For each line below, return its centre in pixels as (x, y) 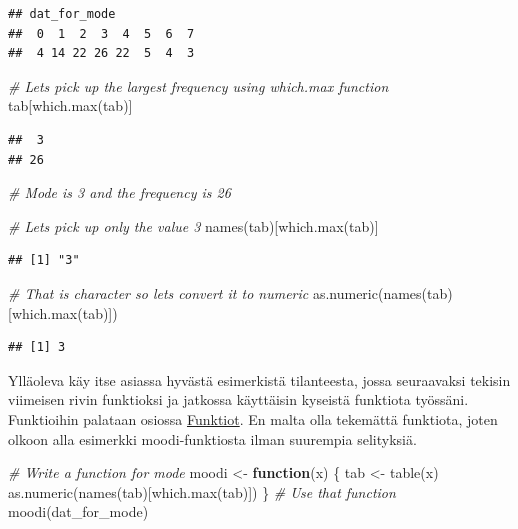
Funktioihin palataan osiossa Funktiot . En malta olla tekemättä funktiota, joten (253, 418)
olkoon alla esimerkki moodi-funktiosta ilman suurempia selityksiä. (212, 438)
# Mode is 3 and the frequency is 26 (119, 192)
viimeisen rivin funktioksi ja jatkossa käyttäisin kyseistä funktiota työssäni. (238, 399)
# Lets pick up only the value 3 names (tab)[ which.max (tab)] (193, 225)
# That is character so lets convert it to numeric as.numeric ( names (215, 292)
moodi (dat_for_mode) (78, 511)
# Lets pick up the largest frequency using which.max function (198, 85)
